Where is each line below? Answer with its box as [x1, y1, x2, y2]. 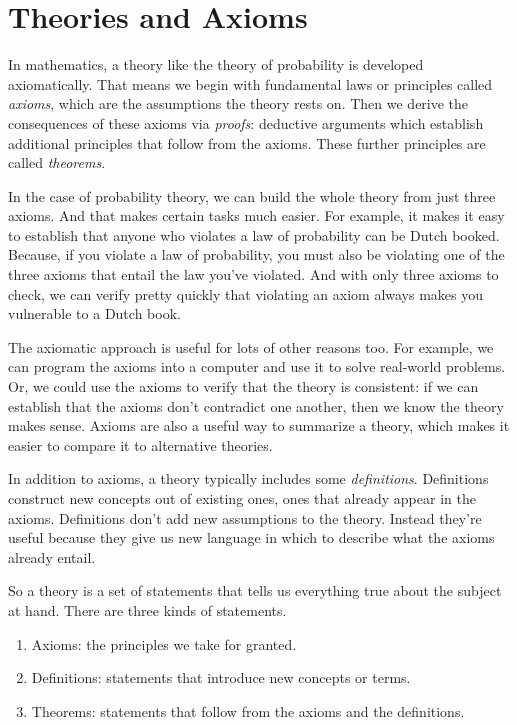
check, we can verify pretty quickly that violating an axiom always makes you [8, 283, 484, 304]
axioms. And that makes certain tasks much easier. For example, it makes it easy [8, 205, 505, 226]
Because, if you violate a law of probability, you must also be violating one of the [8, 244, 505, 265]
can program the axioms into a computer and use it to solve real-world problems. [8, 356, 506, 377]
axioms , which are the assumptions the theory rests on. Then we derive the [8, 93, 469, 114]
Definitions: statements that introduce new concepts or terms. [31, 667, 411, 688]
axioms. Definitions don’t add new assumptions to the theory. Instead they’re [8, 507, 482, 528]
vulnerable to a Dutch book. [8, 303, 181, 324]
